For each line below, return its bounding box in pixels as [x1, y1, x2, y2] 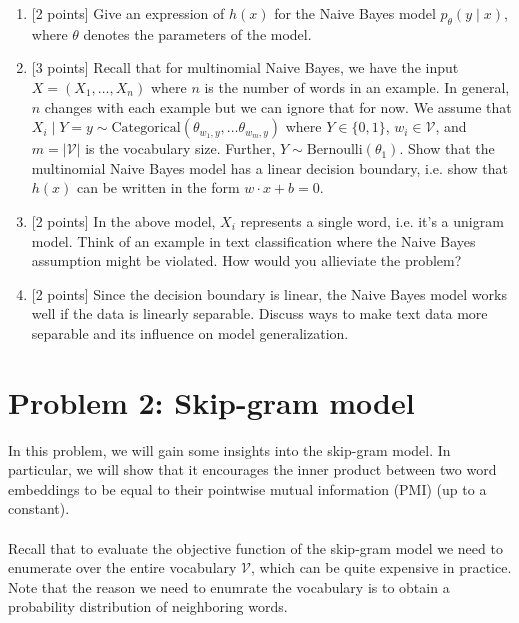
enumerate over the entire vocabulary [8, 557, 237, 578]
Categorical [111, 121, 181, 136]
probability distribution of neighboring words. [8, 596, 288, 617]
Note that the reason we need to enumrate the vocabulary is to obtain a [8, 576, 450, 597]
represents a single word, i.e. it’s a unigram [240, 210, 504, 231]
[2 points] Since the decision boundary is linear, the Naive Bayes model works [31, 283, 507, 304]
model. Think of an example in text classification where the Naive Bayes [31, 230, 476, 251]
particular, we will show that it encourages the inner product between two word [8, 459, 497, 480]
